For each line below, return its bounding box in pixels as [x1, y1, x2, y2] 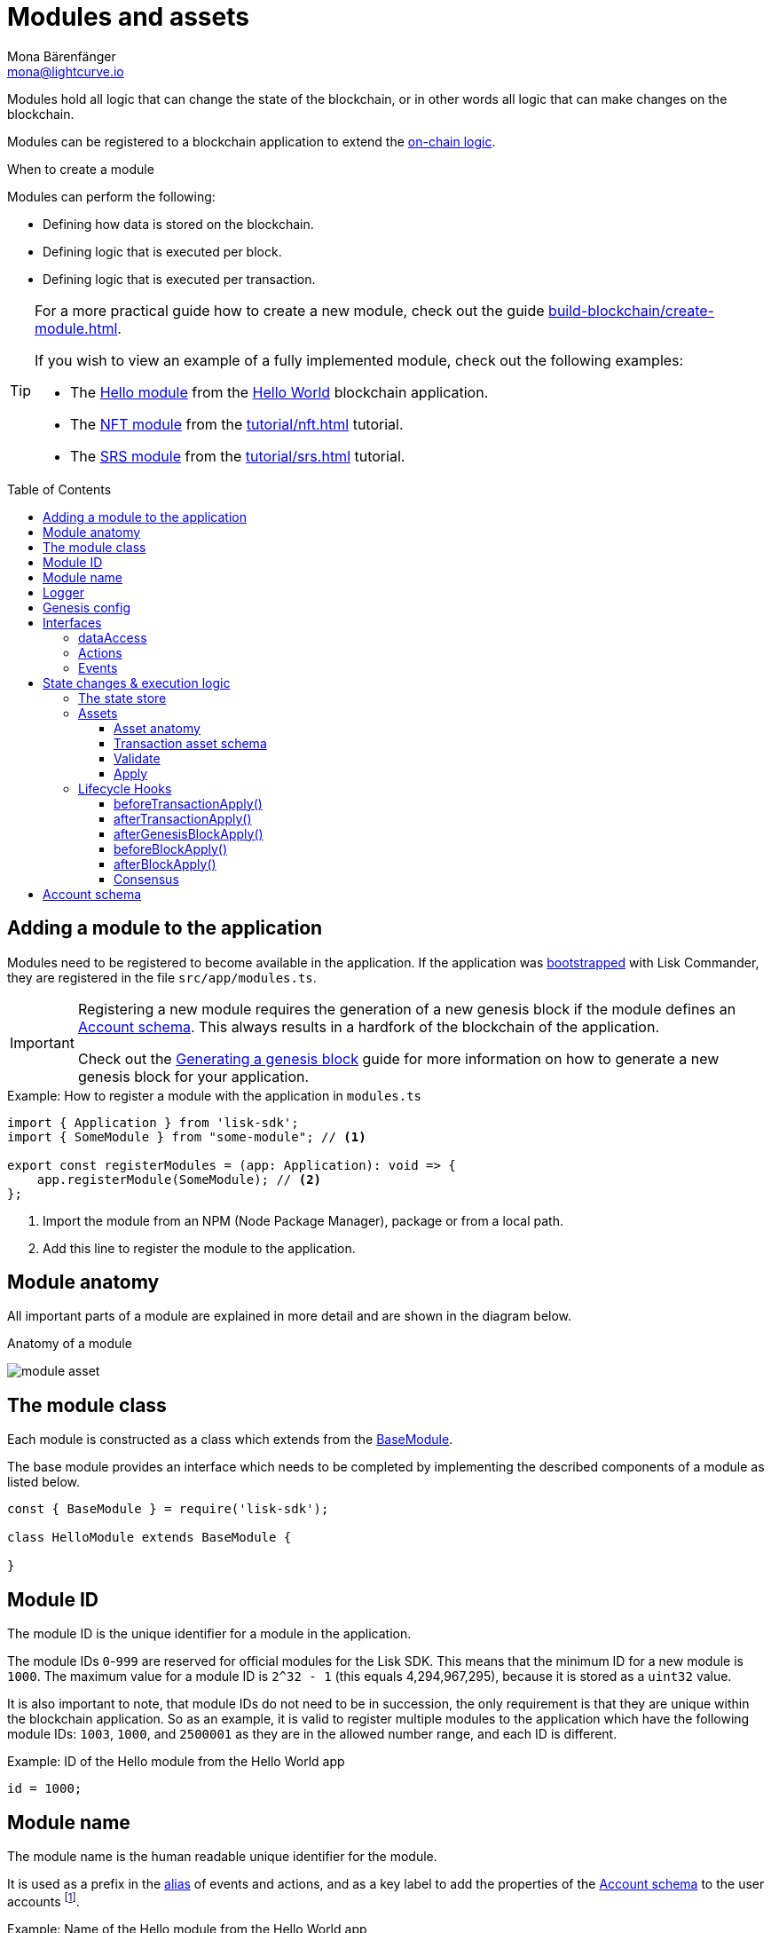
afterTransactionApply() [114, 810, 252, 826]
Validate [114, 750, 161, 766]
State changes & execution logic [43, 675, 231, 690]
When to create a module [7, 161, 154, 177]
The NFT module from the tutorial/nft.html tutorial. [70, 414, 404, 433]
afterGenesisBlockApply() [114, 825, 264, 841]
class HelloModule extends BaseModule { [7, 1530, 292, 1545]
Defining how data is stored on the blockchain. [43, 216, 314, 232]
